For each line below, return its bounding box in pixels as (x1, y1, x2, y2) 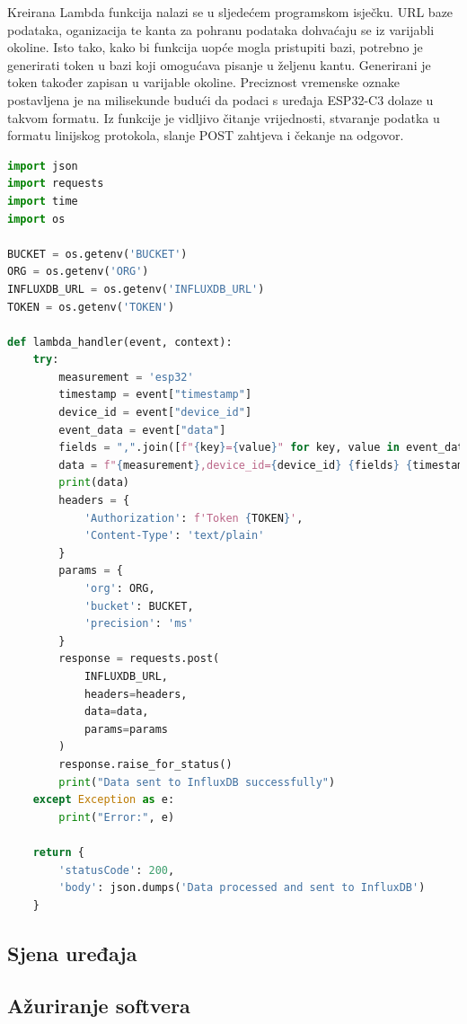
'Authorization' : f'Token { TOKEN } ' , (84, 511, 304, 525)
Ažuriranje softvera (7, 992, 190, 1020)
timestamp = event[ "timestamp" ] (58, 388, 252, 402)
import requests (7, 177, 104, 190)
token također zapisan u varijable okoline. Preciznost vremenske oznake (7, 73, 400, 92)
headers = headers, (84, 687, 188, 701)
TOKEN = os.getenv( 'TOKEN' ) (7, 300, 175, 313)
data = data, (84, 705, 149, 719)
